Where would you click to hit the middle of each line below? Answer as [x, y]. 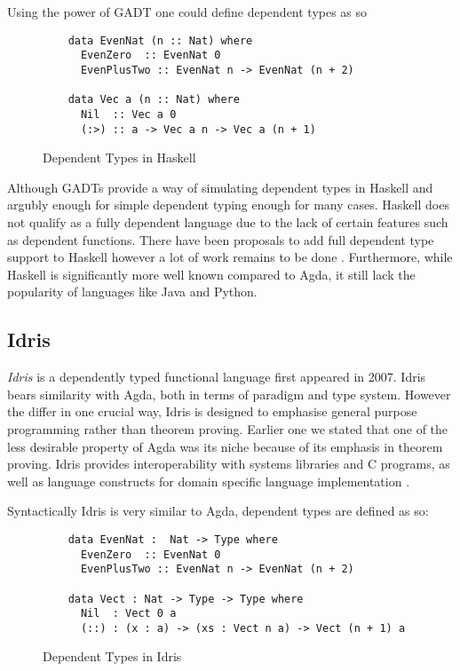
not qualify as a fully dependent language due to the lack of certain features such [228, 221]
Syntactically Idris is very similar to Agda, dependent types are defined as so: [218, 511]
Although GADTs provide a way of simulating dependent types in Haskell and [220, 187]
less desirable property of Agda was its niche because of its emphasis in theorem [225, 446]
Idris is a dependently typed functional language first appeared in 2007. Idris [217, 377]
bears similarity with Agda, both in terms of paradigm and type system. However [229, 394]
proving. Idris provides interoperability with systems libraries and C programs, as [229, 464]
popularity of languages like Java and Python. [132, 292]
